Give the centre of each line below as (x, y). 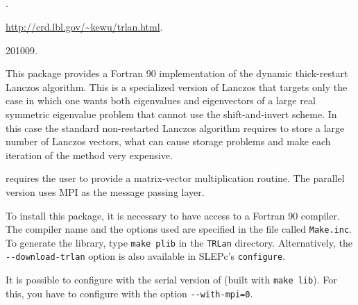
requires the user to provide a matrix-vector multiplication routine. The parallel (175, 178)
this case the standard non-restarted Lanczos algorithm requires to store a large (175, 127)
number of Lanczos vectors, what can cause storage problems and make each (168, 141)
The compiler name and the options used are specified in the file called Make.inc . (179, 229)
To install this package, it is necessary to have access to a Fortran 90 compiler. (173, 215)
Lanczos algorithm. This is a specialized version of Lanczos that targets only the (177, 86)
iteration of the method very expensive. (89, 155)
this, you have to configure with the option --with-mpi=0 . (129, 293)
